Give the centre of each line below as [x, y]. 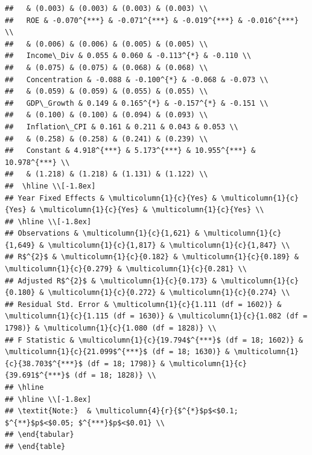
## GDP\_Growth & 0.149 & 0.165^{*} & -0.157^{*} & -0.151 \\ [137, 103]
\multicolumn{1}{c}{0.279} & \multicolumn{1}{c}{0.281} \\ [126, 269]
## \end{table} [35, 446]
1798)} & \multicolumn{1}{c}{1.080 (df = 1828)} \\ [111, 328]
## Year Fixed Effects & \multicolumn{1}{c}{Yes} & [111, 198]
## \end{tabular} [40, 435]
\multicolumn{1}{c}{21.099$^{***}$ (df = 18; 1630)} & [117, 352]
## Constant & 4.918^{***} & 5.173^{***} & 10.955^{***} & [130, 151]
